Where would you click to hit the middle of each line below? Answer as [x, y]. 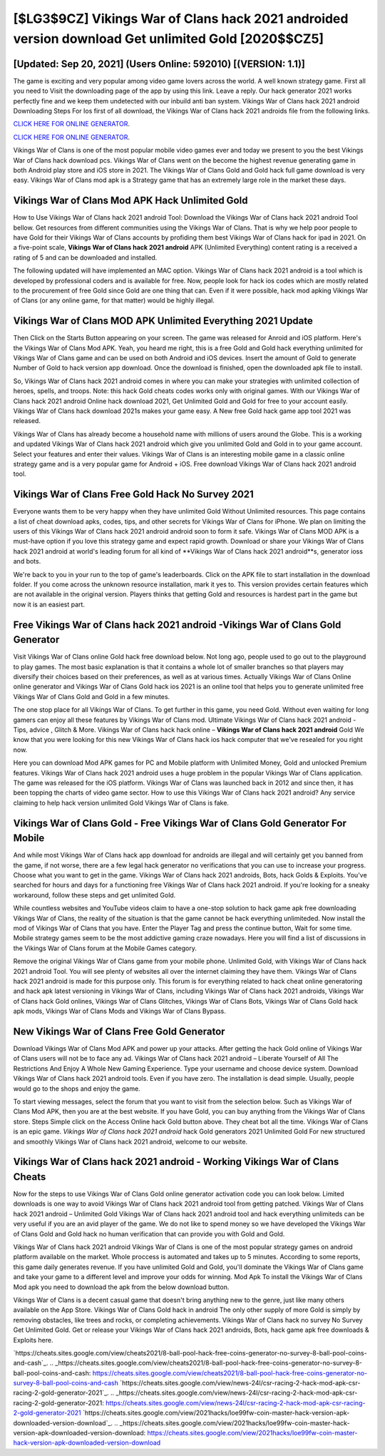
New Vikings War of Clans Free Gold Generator [119, 1031]
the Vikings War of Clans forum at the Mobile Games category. [105, 948]
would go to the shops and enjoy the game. [77, 1089]
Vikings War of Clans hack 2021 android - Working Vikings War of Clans [176, 1162]
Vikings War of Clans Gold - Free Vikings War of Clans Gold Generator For [180, 823]
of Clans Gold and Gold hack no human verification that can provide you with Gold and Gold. [149, 1233]
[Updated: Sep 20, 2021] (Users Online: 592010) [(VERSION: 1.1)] [159, 64]
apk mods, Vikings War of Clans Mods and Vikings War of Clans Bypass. [119, 1011]
